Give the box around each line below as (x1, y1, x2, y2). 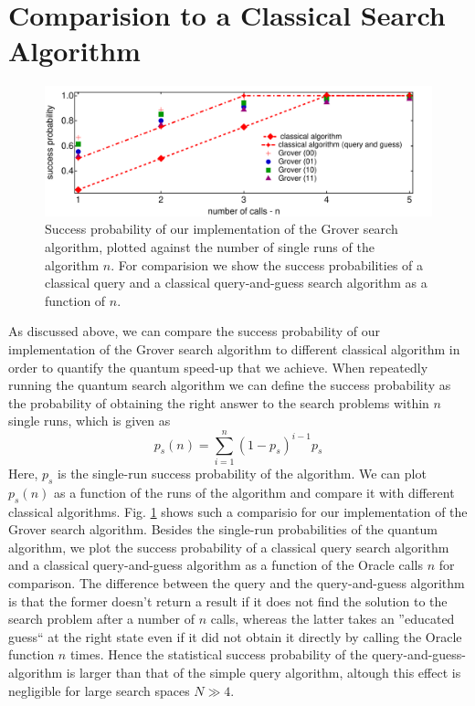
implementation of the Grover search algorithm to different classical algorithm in (8, 339, 460, 358)
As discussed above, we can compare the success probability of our (8, 321, 380, 341)
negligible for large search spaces (8, 680, 190, 700)
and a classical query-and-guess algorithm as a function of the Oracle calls (8, 555, 424, 574)
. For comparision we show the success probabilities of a (111, 255, 424, 274)
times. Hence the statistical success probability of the (69, 645, 368, 664)
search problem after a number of (8, 609, 195, 628)
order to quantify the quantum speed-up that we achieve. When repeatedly (8, 357, 428, 376)
